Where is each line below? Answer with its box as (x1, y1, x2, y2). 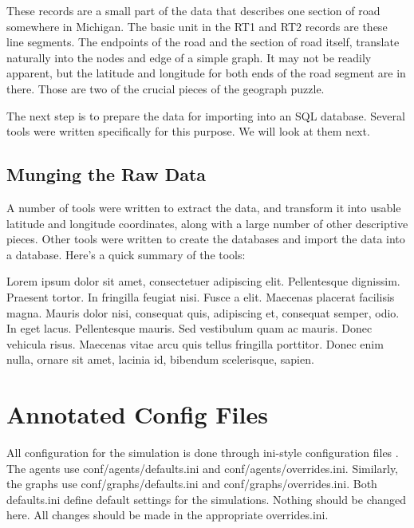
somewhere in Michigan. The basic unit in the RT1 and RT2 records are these (6, 18, 388, 34)
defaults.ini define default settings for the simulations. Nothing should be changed (6, 491, 407, 507)
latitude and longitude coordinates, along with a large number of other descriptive (6, 215, 408, 231)
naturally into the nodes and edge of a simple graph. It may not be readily (6, 49, 372, 65)
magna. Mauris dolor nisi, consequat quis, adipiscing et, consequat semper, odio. (6, 304, 400, 321)
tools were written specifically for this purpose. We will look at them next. (6, 123, 370, 140)
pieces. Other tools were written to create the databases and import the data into (6, 231, 405, 247)
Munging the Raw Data (6, 162, 207, 187)
